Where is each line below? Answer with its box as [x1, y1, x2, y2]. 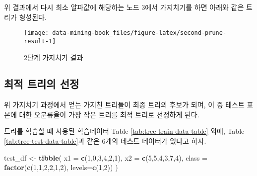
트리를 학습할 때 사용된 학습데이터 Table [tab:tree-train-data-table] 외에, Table [4, 126, 245, 136]
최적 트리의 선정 [4, 76, 79, 91]
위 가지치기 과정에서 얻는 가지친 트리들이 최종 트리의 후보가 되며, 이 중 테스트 [4, 99, 245, 110]
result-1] [24, 37, 56, 45]
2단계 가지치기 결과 [24, 52, 83, 62]
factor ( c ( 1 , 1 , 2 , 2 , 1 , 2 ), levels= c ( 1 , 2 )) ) [4, 162, 118, 173]
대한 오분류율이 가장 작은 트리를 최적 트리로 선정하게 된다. [19, 109, 199, 119]
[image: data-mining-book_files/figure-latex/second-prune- [24, 29, 227, 37]
